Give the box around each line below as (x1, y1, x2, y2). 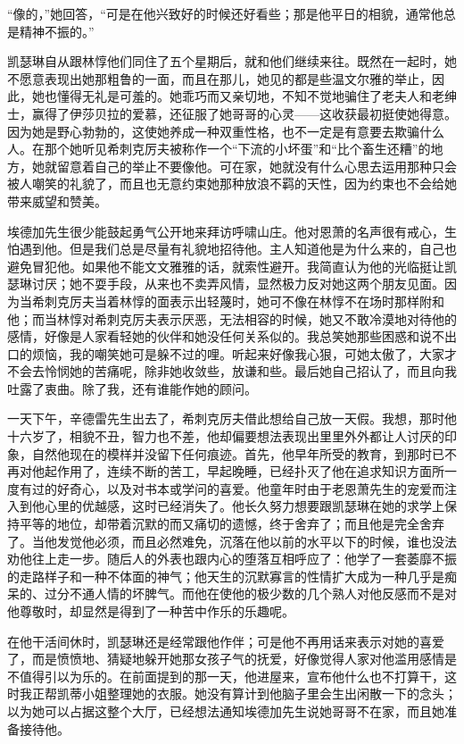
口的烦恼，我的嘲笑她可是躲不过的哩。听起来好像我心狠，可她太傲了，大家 (7, 344, 444, 363)
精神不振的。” (19, 21, 95, 40)
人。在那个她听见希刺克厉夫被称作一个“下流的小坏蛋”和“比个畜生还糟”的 (7, 139, 431, 158)
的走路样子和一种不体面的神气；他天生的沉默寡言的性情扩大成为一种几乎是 (7, 566, 444, 585)
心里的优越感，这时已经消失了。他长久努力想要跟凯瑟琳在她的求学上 (44, 497, 444, 515)
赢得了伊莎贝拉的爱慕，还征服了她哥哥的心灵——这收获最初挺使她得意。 (31, 104, 457, 122)
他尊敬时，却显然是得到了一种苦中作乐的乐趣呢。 (7, 602, 294, 620)
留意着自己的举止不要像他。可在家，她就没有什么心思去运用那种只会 (56, 156, 457, 175)
